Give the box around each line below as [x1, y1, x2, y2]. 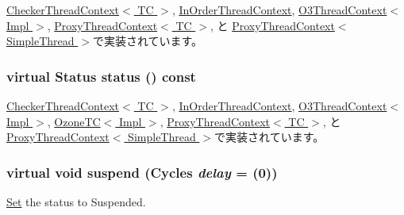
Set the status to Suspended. [6, 194, 146, 209]
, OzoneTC [47, 113, 101, 129]
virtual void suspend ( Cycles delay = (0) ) [6, 162, 278, 182]
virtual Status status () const [6, 66, 196, 86]
